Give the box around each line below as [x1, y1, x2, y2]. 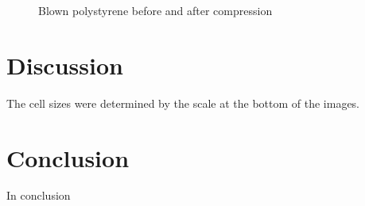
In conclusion [6, 187, 71, 204]
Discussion [6, 48, 123, 81]
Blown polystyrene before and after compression [38, 2, 273, 18]
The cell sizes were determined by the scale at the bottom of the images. [6, 94, 360, 111]
